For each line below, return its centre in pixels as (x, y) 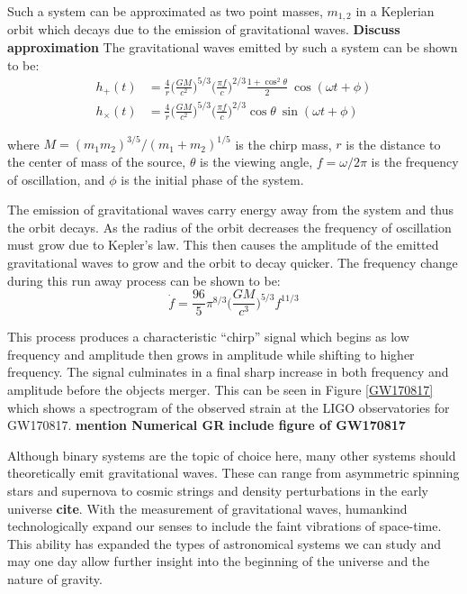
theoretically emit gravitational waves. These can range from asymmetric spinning (233, 473)
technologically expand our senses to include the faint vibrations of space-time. (225, 526)
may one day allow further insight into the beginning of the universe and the (219, 561)
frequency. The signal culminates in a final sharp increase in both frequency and (228, 372)
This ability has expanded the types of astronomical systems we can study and (225, 543)
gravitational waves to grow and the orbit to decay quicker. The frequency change (233, 262)
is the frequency (415, 161)
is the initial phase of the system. (212, 179)
